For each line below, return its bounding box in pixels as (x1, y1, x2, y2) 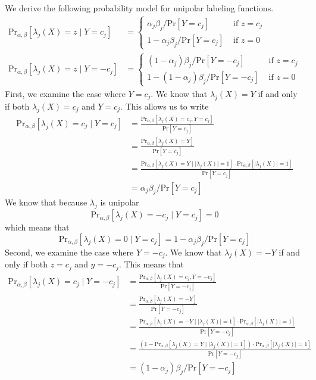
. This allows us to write (120, 99, 209, 112)
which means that (5, 221, 70, 233)
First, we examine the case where (5, 87, 126, 99)
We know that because (5, 196, 87, 208)
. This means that (118, 258, 184, 270)
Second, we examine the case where (5, 245, 134, 258)
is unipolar (100, 196, 139, 208)
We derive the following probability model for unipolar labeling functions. (5, 2, 274, 14)
